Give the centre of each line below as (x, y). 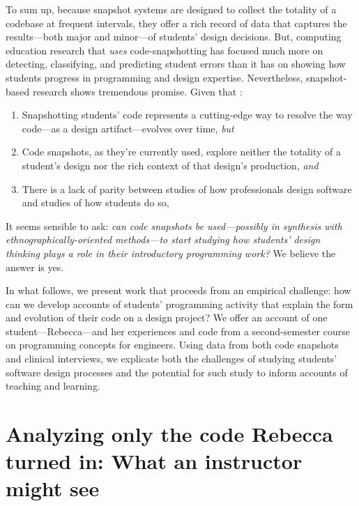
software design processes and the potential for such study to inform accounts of (177, 372)
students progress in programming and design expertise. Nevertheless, (154, 77)
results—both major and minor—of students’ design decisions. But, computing (174, 37)
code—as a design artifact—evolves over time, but (128, 128)
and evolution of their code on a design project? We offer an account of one (167, 317)
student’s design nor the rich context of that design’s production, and (170, 165)
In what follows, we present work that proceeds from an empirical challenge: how (178, 290)
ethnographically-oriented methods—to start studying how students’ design (163, 239)
